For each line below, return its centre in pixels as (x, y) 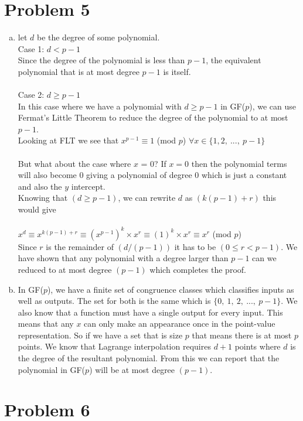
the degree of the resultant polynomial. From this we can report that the (149, 358)
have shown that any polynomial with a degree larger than (123, 258)
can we (264, 258)
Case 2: (31, 95)
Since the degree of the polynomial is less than (101, 60)
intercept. (88, 186)
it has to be (195, 246)
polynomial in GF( (52, 369)
